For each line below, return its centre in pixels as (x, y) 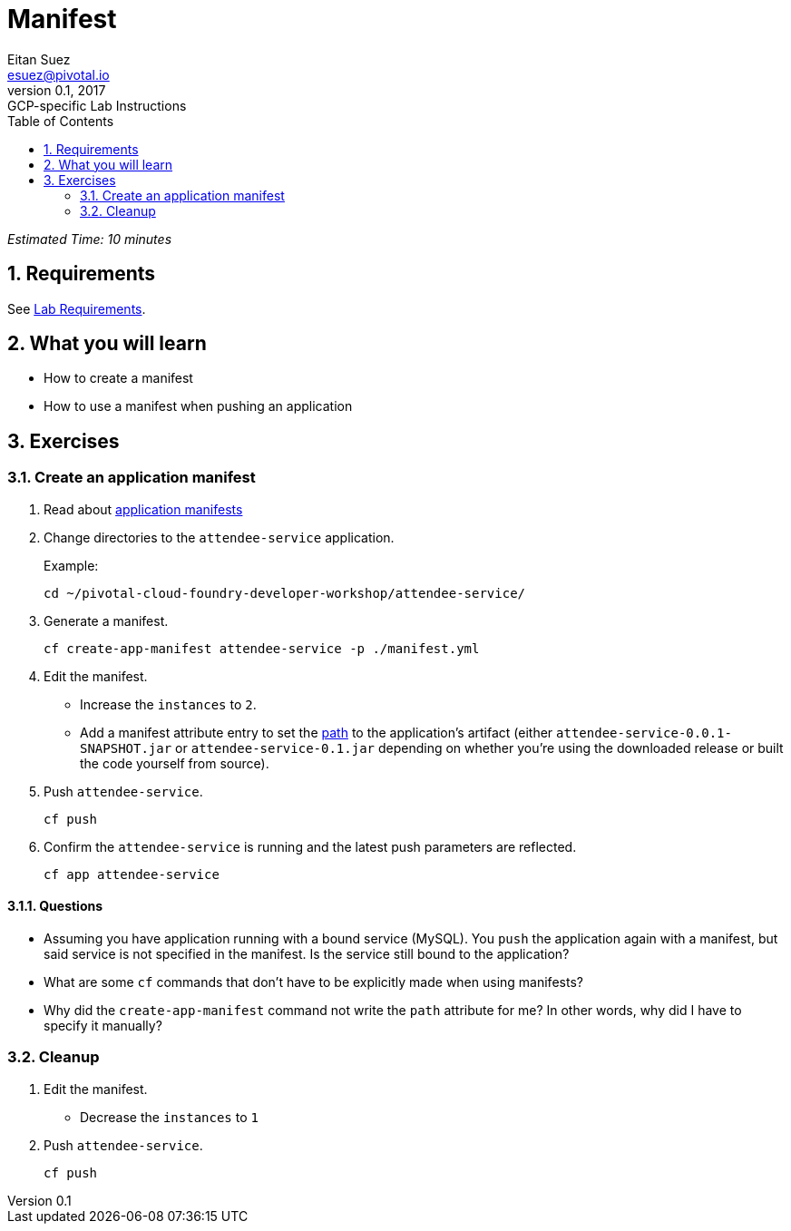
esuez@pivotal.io (59, 74)
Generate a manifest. (106, 620)
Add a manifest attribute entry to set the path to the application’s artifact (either (317, 732)
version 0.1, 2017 (57, 90)
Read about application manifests (143, 509)
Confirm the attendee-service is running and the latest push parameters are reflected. (310, 846)
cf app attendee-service (132, 874)
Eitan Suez (39, 59)
